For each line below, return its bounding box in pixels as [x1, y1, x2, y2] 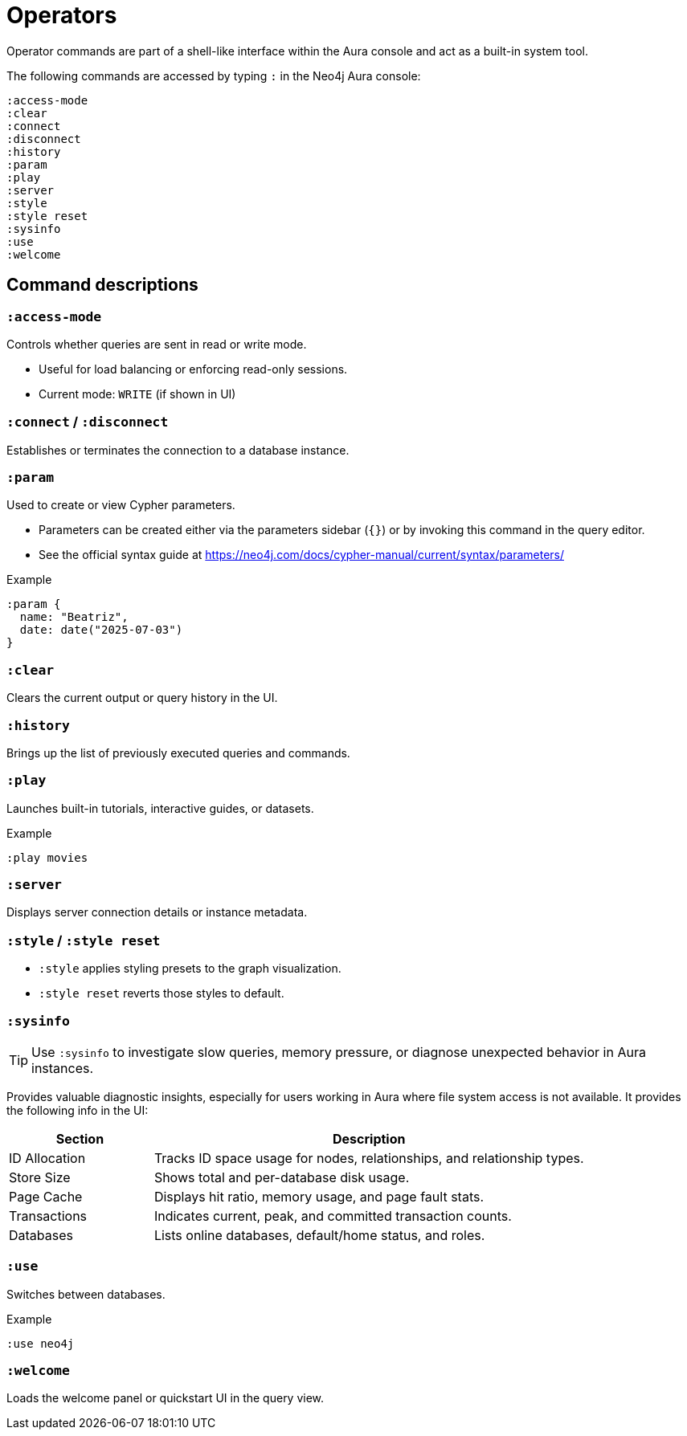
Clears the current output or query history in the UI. [6, 691, 278, 705]
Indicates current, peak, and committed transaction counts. [153, 1207, 512, 1224]
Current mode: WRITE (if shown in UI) [39, 386, 236, 401]
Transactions [9, 1207, 88, 1224]
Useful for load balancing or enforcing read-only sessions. [39, 361, 348, 376]
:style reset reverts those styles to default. [39, 986, 284, 1001]
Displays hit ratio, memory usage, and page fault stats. [153, 1188, 485, 1205]
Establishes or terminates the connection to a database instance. [6, 443, 350, 457]
